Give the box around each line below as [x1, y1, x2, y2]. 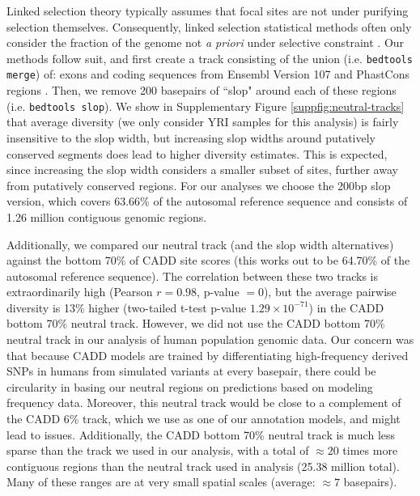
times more [342, 442, 398, 459]
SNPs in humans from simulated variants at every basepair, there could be [6, 362, 376, 379]
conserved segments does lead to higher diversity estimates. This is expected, [6, 145, 388, 162]
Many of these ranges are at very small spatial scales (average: [6, 473, 316, 490]
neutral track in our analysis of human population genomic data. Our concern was [6, 331, 414, 348]
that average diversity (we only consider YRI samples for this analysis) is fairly [6, 113, 399, 130]
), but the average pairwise [263, 283, 397, 300]
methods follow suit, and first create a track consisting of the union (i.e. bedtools [6, 49, 413, 66]
